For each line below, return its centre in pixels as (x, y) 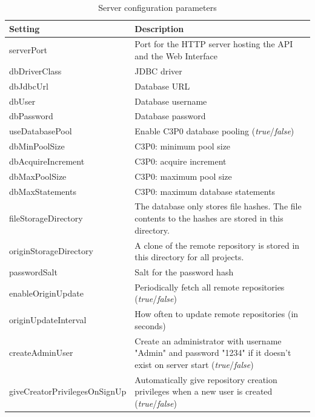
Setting (25, 28)
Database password (170, 116)
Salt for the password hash (184, 271)
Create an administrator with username (208, 340)
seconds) (150, 325)
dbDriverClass (35, 71)
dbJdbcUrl (29, 86)
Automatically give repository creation (206, 379)
